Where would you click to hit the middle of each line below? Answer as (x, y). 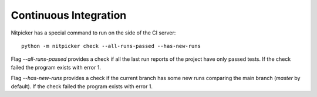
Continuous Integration (69, 15)
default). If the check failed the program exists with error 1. (82, 86)
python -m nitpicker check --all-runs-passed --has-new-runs (111, 46)
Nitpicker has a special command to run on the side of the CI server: (93, 33)
